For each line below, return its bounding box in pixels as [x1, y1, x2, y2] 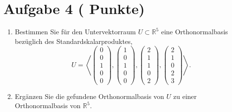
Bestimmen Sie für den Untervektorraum [15, 27, 136, 37]
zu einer [173, 91, 197, 101]
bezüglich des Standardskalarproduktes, [15, 36, 133, 46]
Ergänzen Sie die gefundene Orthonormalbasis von [15, 91, 164, 101]
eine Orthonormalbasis [161, 27, 228, 37]
